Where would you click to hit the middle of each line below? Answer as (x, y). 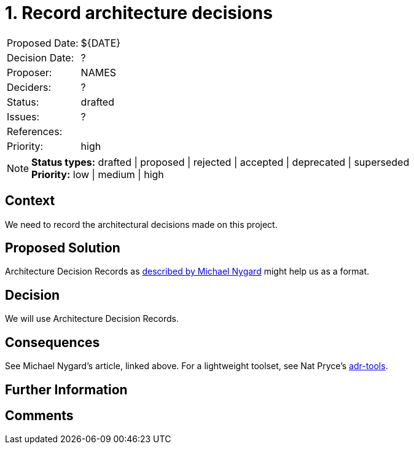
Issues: (23, 116)
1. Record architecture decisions (139, 13)
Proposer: (29, 72)
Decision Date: (41, 57)
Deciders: (29, 87)
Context (30, 201)
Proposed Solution (63, 248)
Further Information (66, 389)
